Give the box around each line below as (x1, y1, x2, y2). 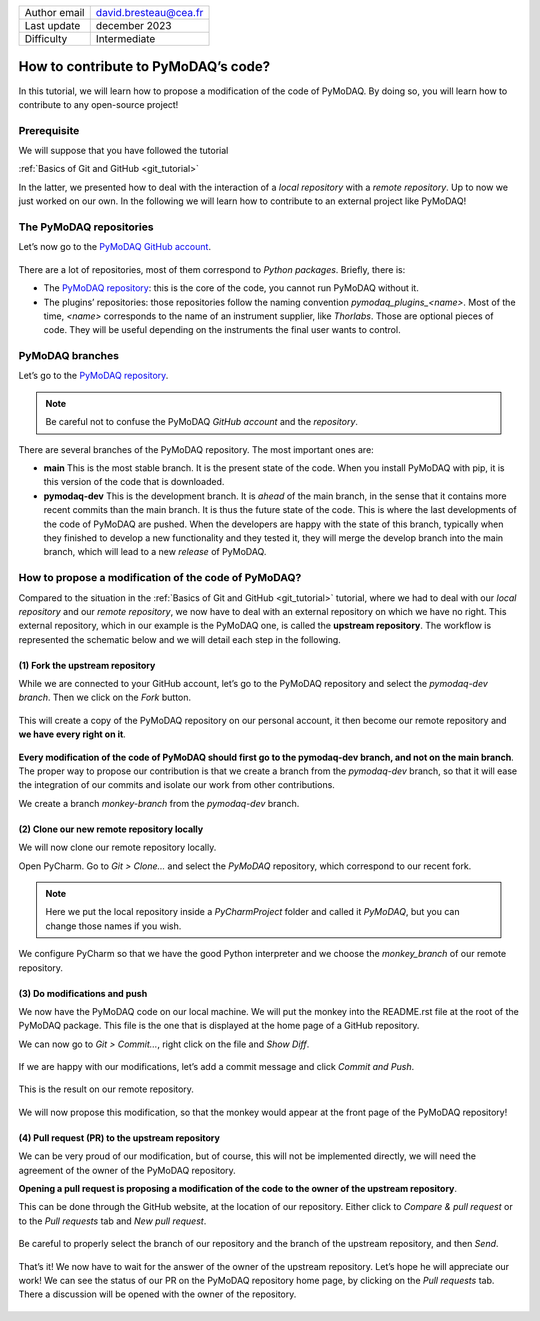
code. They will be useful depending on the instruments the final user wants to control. (43, 324, 401, 336)
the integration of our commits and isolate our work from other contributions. (18, 779, 335, 791)
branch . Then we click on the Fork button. (18, 691, 192, 704)
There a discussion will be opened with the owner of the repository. (18, 1288, 297, 1300)
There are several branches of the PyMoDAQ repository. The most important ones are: (18, 443, 374, 455)
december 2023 (95, 19, 172, 32)
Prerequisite (18, 123, 80, 137)
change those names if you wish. (45, 920, 182, 932)
